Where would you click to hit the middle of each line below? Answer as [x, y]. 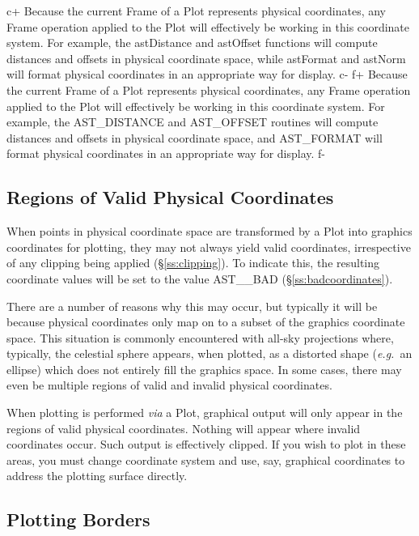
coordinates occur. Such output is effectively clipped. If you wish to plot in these [206, 444]
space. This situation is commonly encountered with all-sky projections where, [200, 337]
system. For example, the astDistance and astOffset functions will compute [192, 43]
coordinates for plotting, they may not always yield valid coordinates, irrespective [209, 247]
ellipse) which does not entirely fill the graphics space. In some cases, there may [204, 369]
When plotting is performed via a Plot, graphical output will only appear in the [205, 413]
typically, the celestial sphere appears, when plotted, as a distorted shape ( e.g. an [209, 353]
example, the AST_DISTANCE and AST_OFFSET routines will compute [193, 122]
